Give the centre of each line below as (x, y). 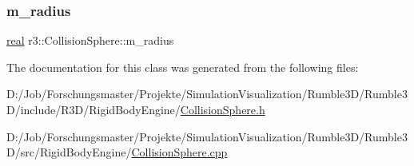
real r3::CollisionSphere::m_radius (90, 40)
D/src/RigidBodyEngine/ (69, 152)
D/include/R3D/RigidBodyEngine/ (94, 109)
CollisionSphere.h (223, 109)
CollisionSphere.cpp (179, 152)
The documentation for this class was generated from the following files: (183, 67)
